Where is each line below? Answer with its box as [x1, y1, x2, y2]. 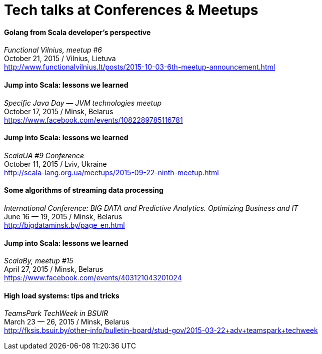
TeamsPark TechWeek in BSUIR [4, 309, 108, 318]
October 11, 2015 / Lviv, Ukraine [4, 159, 107, 168]
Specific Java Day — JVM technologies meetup [4, 98, 162, 107]
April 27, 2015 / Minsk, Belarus [4, 265, 103, 274]
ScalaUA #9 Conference [4, 151, 84, 160]
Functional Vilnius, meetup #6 [4, 46, 102, 55]
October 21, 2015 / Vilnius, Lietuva [4, 54, 116, 63]
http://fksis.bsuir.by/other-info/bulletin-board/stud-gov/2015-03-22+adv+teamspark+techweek [4, 326, 318, 335]
